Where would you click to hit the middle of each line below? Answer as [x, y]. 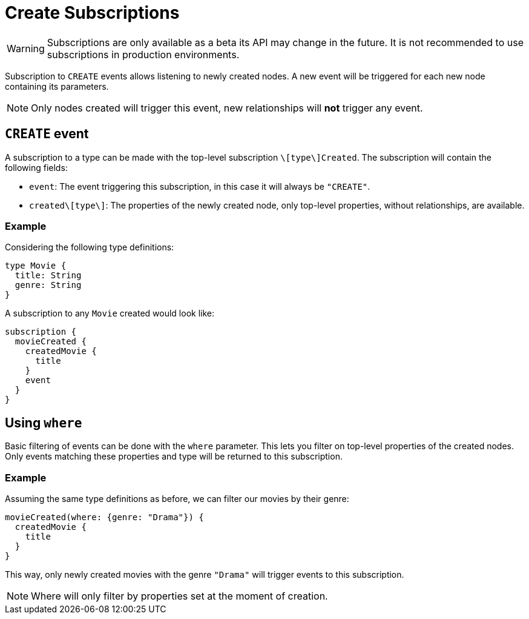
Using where [44, 423]
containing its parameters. [57, 86]
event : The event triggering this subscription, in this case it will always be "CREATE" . [200, 186]
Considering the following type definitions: [90, 247]
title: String [48, 276]
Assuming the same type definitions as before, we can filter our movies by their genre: [177, 498]
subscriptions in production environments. [143, 54]
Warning [26, 48]
